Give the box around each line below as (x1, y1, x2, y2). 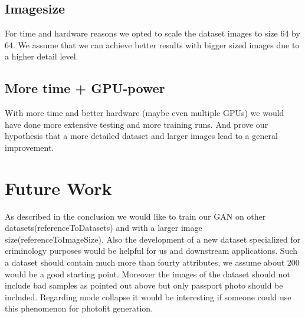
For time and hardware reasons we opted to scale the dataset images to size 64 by (5, 27, 300, 39)
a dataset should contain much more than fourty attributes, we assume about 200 (5, 256, 300, 269)
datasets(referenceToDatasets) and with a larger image (5, 221, 202, 234)
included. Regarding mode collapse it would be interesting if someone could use (5, 290, 291, 303)
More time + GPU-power (5, 79, 165, 97)
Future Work (5, 175, 112, 200)
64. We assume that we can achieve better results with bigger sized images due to (5, 38, 300, 51)
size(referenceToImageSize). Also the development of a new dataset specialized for (5, 233, 301, 245)
